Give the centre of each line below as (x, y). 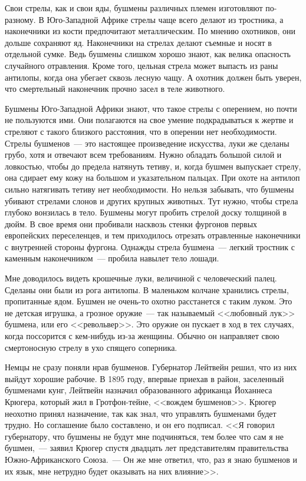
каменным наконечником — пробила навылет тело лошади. (112, 258)
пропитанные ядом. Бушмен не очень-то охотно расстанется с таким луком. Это (149, 301)
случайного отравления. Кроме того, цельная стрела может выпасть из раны (142, 65)
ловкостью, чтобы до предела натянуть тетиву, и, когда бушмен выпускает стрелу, (153, 166)
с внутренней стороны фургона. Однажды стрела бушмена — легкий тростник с (150, 246)
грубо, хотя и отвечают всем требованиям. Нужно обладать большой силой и (143, 155)
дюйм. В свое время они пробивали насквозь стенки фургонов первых (131, 223)
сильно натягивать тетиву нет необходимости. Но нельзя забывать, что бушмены (149, 189)
